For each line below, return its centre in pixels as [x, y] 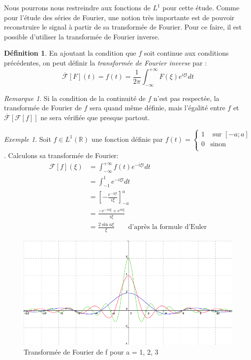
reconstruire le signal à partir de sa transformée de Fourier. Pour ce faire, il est [123, 27]
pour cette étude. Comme [201, 7]
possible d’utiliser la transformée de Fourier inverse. [82, 36]
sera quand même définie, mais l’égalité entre [157, 108]
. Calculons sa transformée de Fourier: [61, 155]
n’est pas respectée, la [186, 98]
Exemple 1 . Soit [28, 139]
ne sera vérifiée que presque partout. [95, 117]
